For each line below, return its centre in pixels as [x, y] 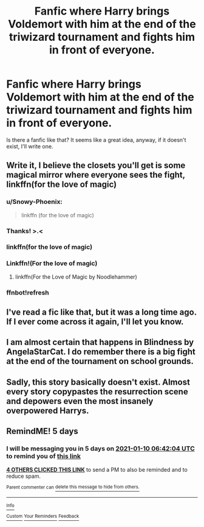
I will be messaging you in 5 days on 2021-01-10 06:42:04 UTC [101, 448]
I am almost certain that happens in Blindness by [100, 342]
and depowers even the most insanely [80, 401]
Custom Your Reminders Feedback [43, 516]
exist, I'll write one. [30, 146]
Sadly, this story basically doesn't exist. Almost [98, 382]
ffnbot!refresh [28, 292]
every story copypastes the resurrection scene [97, 392]
